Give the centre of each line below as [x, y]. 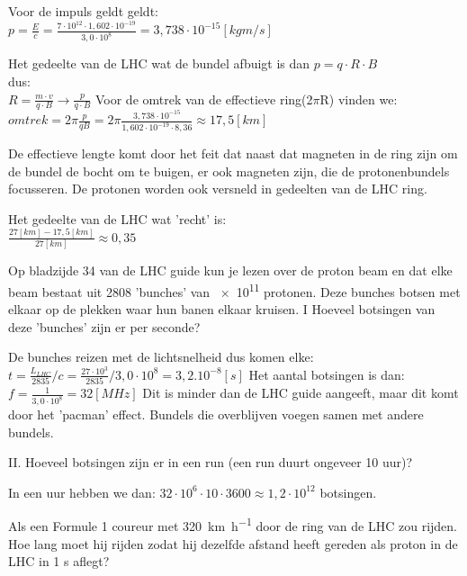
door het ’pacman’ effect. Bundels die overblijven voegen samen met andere [216, 414]
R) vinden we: [359, 99]
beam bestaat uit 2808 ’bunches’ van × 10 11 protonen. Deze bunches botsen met [234, 290]
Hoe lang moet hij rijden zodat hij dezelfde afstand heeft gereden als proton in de [233, 543]
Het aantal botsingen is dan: [327, 374]
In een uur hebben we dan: [82, 492]
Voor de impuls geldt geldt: [83, 11]
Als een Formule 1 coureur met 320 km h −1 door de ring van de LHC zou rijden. [233, 525]
